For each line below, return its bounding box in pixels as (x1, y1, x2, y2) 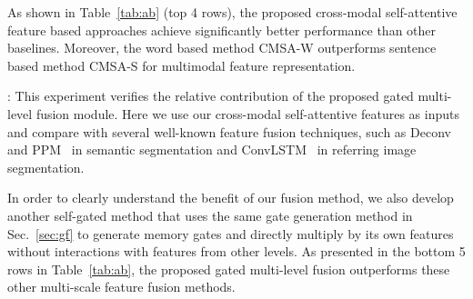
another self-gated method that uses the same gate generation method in (7, 205, 413, 224)
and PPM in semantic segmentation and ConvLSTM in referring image (7, 140, 417, 159)
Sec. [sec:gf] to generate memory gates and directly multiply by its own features (7, 224, 454, 243)
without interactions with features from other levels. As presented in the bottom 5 (7, 242, 466, 261)
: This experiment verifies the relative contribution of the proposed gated (7, 86, 414, 105)
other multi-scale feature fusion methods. (7, 277, 236, 296)
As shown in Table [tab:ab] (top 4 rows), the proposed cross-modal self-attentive (7, 3, 458, 21)
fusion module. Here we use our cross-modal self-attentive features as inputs (35, 104, 459, 123)
